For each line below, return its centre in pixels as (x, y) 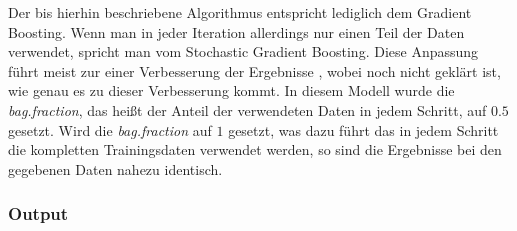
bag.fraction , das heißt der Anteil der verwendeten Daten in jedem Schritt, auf (247, 109)
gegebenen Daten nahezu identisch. (115, 168)
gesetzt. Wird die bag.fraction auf (110, 129)
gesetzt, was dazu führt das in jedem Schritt (363, 129)
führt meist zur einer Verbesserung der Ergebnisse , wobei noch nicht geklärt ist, (254, 70)
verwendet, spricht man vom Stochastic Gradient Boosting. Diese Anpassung (243, 51)
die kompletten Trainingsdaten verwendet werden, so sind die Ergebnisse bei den (255, 149)
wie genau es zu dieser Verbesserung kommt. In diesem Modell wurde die (231, 90)
